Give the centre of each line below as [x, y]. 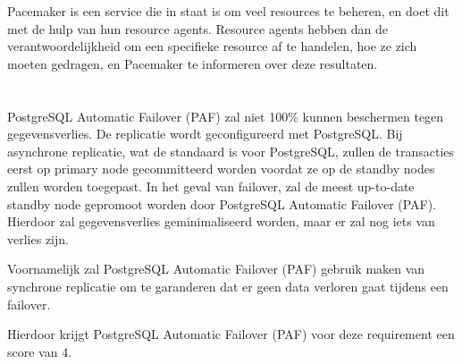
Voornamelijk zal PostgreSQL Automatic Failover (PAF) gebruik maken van [216, 269]
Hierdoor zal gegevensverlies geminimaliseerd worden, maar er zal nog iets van [221, 221]
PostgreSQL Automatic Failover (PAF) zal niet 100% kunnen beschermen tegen [226, 116]
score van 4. [40, 351]
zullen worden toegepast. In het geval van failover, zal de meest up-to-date [211, 186]
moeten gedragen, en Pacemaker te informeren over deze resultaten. [193, 63]
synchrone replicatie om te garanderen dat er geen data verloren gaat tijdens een [228, 286]
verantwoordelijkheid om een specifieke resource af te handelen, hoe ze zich [212, 46]
